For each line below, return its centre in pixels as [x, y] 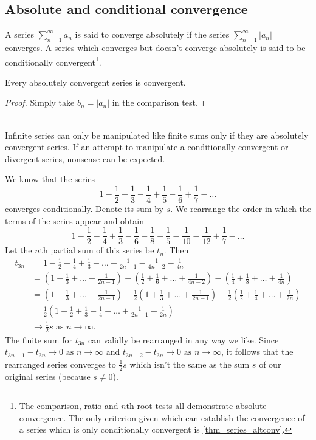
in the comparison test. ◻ [161, 102]
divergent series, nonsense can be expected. [85, 158]
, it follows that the [257, 352]
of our [270, 364]
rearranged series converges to [60, 364]
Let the [19, 250]
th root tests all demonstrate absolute [196, 406]
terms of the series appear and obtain [75, 220]
